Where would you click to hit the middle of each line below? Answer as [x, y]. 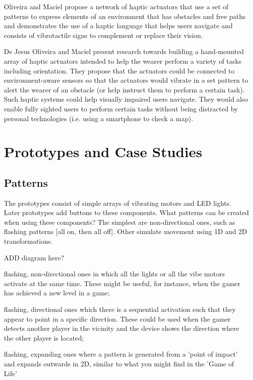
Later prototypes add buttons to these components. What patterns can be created [126, 212]
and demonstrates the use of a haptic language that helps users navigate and [118, 26]
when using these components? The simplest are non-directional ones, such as [120, 222]
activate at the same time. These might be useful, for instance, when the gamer [122, 283]
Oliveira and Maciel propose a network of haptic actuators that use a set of [116, 6]
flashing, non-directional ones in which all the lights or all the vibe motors [114, 274]
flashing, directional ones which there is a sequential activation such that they [120, 309]
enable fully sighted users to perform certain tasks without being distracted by [121, 108]
